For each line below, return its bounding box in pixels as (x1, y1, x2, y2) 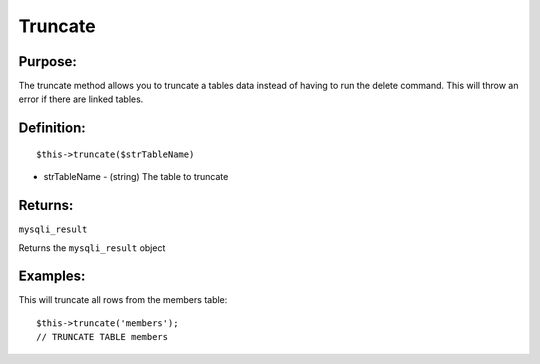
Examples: (18, 268, 86, 285)
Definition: (18, 120, 87, 137)
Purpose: (18, 53, 77, 70)
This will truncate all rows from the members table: (18, 294, 228, 306)
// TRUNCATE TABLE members (36, 331, 169, 343)
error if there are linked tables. (18, 93, 144, 105)
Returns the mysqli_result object (18, 241, 166, 254)
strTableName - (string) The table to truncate (43, 171, 229, 183)
